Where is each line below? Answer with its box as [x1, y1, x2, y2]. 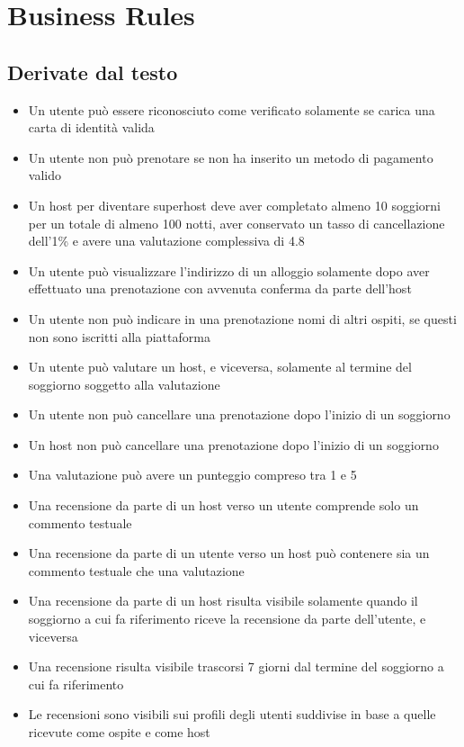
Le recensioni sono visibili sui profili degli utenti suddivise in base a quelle [28, 705, 436, 724]
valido [28, 166, 61, 184]
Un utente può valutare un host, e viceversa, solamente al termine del [28, 357, 412, 376]
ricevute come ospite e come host [28, 723, 210, 742]
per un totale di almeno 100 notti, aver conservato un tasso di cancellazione [28, 213, 445, 232]
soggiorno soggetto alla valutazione [28, 374, 220, 393]
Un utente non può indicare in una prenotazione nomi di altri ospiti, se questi [28, 309, 457, 328]
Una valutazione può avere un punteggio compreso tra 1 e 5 [28, 465, 357, 484]
